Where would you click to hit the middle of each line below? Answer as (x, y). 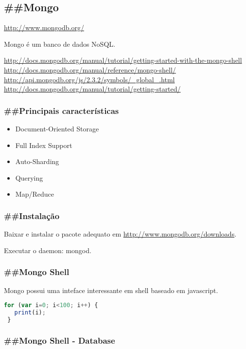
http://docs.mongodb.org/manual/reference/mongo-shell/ (90, 69)
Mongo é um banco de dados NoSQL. (60, 44)
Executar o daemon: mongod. (48, 250)
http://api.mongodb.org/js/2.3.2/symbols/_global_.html (89, 79)
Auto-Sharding (37, 161)
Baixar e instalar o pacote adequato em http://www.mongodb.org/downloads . (120, 234)
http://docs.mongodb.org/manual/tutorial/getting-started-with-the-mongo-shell (123, 60)
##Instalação (32, 215)
